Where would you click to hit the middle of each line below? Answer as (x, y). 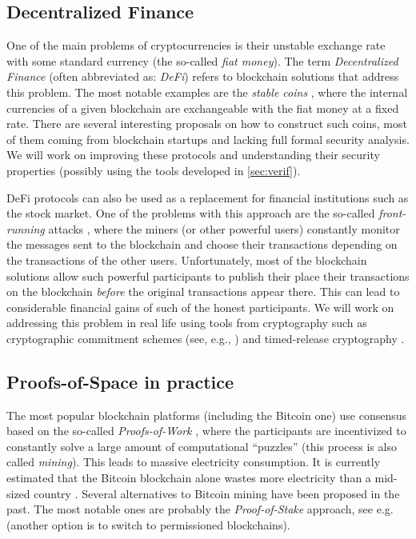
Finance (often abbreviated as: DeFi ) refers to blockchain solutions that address (203, 76)
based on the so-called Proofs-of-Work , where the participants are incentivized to (206, 431)
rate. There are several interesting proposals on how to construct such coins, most (207, 124)
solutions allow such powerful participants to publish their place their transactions (208, 275)
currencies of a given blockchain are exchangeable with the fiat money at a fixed (203, 108)
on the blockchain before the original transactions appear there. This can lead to (203, 291)
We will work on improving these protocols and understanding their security (193, 155)
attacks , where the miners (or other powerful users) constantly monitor (224, 228)
